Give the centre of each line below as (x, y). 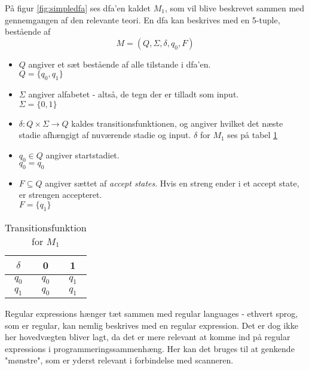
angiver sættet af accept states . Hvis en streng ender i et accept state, (172, 183)
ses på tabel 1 (253, 135)
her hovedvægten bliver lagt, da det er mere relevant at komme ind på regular (148, 337)
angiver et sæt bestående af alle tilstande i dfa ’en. (120, 64)
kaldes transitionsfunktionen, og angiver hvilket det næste (177, 123)
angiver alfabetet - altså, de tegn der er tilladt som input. (134, 94)
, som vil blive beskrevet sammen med (235, 8)
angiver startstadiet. (82, 155)
